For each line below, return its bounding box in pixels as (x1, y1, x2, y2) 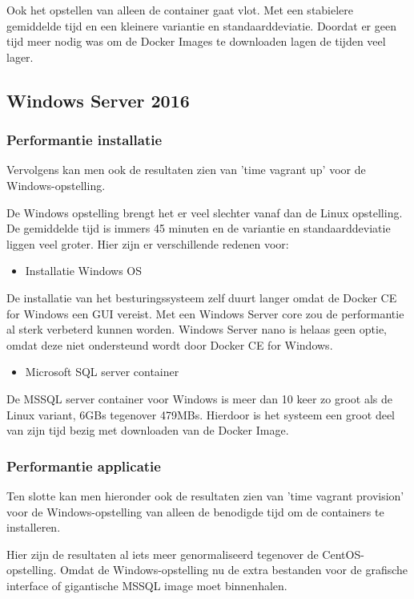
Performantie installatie (6, 130, 163, 150)
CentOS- (322, 545, 364, 562)
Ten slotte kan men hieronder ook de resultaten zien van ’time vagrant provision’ (6, 487, 404, 504)
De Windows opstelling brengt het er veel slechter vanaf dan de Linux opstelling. (6, 204, 403, 221)
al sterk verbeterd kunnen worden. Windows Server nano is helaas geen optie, (6, 321, 387, 338)
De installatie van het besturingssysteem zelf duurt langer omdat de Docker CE (6, 289, 397, 306)
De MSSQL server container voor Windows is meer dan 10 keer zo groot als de (6, 390, 392, 407)
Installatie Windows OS (25, 262, 143, 279)
